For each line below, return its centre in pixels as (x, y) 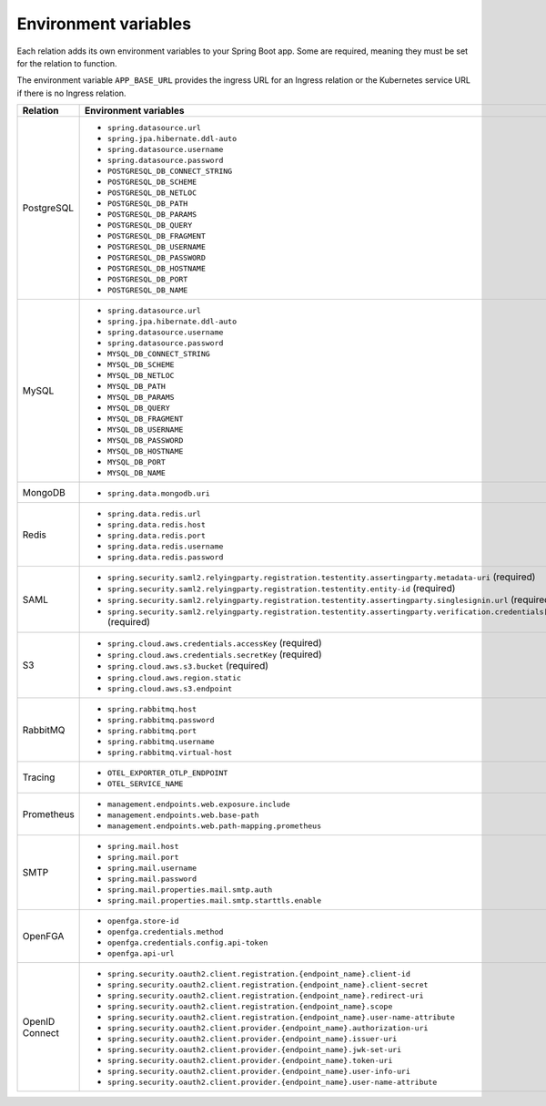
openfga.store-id (143, 922)
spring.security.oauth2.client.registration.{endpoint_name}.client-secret (268, 985)
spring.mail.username (152, 869)
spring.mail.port (143, 858)
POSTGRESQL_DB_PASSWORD (157, 258)
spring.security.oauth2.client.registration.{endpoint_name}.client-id (259, 974)
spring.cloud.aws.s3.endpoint (170, 689)
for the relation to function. (67, 63)
